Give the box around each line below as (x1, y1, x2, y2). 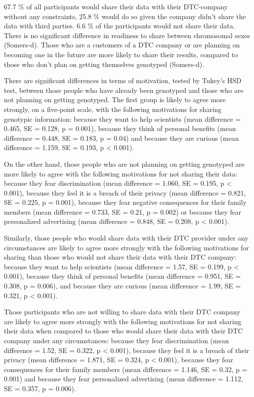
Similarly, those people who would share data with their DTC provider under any (4, 233, 249, 243)
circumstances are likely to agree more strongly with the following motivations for (4, 242, 249, 252)
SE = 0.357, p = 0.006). (4, 383, 76, 393)
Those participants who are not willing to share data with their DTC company (4, 307, 240, 317)
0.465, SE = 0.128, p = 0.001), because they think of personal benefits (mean (4, 123, 236, 133)
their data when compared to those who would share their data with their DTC (4, 326, 243, 336)
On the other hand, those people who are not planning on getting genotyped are (4, 158, 245, 169)
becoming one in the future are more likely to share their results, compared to (4, 49, 238, 59)
